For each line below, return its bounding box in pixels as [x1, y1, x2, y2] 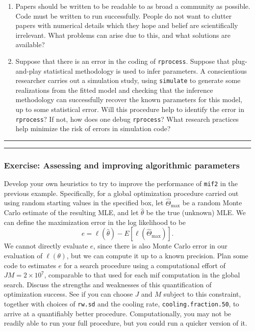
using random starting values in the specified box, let [4, 197, 164, 208]
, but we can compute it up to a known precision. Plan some [66, 250, 249, 260]
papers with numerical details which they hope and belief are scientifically [15, 20, 238, 30]
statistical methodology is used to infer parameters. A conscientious [44, 65, 247, 76]
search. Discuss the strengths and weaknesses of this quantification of [4, 279, 212, 289]
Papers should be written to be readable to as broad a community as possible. [15, 1, 251, 11]
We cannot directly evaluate [4, 241, 88, 251]
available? [15, 39, 45, 50]
